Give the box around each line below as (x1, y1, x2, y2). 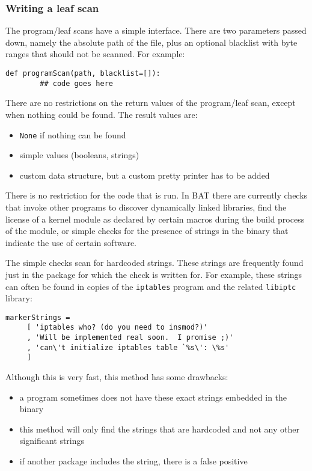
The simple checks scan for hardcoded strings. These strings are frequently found (5, 256, 304, 269)
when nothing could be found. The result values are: (5, 108, 198, 120)
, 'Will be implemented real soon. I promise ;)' (26, 333, 234, 342)
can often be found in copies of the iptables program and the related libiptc (5, 280, 296, 292)
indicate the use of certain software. (5, 236, 136, 248)
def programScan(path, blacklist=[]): (5, 69, 161, 78)
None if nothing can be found (19, 128, 126, 141)
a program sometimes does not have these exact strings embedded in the (19, 390, 287, 403)
